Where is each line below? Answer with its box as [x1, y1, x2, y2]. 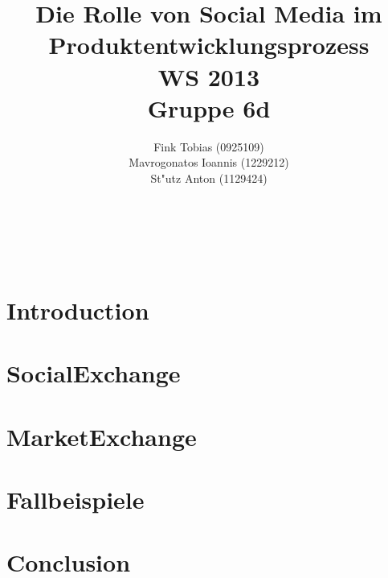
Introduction [6, 293, 149, 326]
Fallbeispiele [6, 482, 145, 515]
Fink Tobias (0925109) [153, 138, 264, 155]
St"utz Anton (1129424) [150, 169, 268, 186]
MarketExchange [6, 419, 197, 452]
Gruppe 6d [147, 91, 271, 124]
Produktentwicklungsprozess [48, 28, 370, 61]
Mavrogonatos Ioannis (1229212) [129, 154, 289, 171]
